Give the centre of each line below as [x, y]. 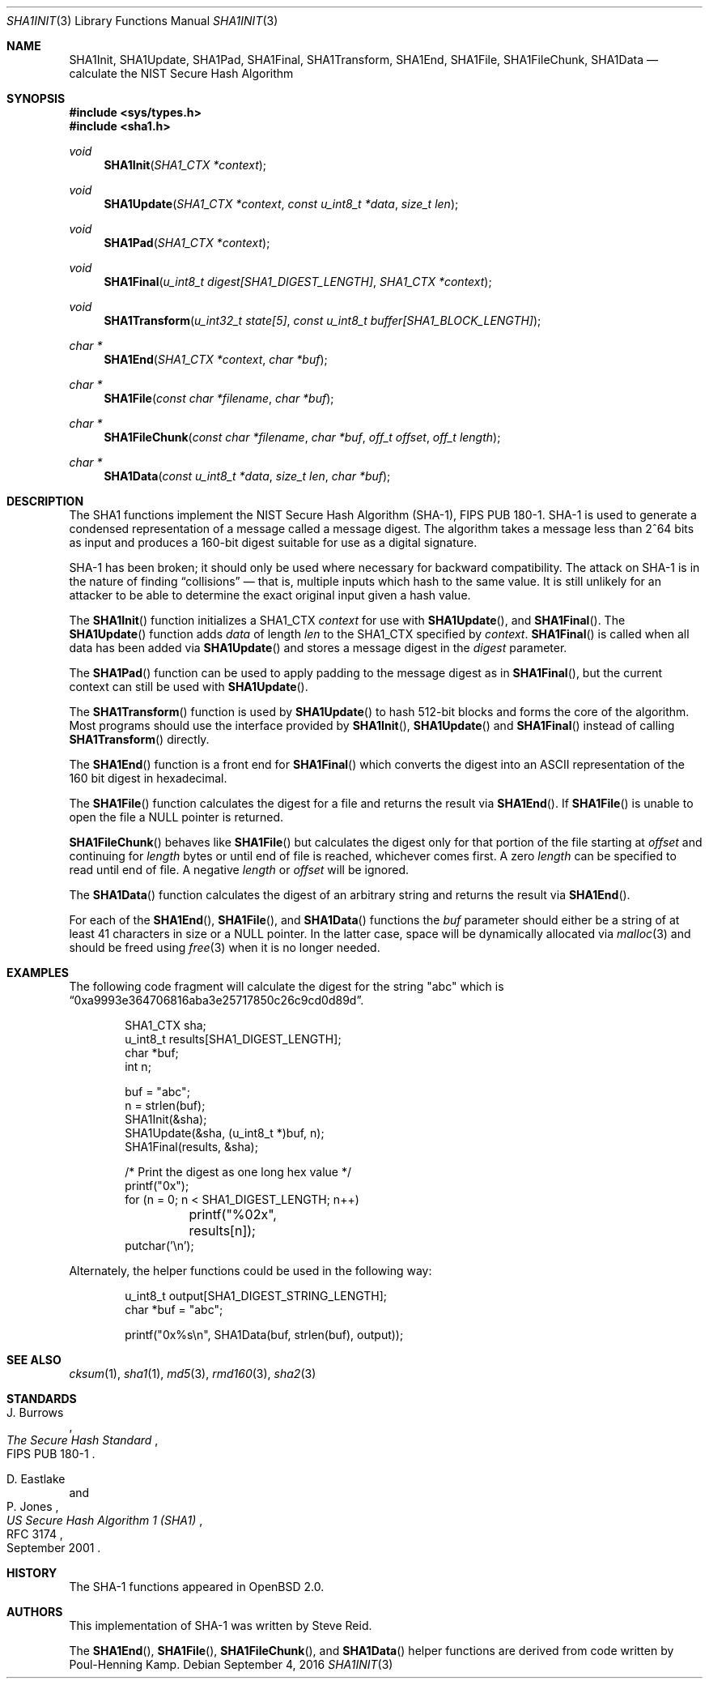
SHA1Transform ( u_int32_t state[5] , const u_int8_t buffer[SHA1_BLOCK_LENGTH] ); [323, 320]
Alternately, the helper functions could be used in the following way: [250, 1271]
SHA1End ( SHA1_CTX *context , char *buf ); [216, 359]
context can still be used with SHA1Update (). [189, 687]
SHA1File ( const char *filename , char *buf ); [219, 398]
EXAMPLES [38, 973]
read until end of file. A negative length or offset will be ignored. [239, 870]
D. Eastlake [36, 1479]
